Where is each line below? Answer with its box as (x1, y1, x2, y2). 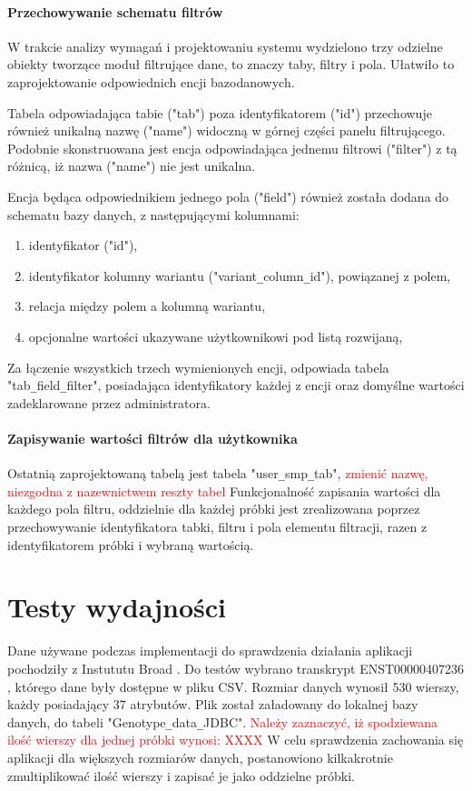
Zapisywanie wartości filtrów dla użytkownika (7, 429, 298, 448)
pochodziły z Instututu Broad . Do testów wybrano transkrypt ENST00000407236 (7, 658, 465, 677)
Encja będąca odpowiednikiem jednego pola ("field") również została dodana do (7, 186, 449, 205)
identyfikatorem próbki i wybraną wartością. (7, 535, 254, 554)
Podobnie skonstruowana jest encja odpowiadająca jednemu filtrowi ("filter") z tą (7, 138, 457, 157)
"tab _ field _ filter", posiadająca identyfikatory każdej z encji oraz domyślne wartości (7, 375, 465, 395)
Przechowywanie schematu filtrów (7, 2, 223, 21)
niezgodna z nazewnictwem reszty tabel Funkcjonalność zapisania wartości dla (7, 481, 441, 500)
